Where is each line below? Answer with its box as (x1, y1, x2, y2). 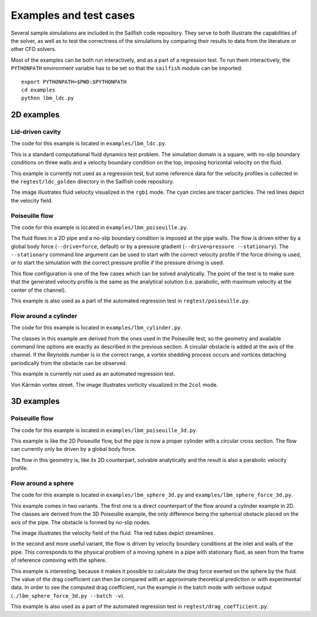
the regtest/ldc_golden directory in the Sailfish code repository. (11, 178, 174, 185)
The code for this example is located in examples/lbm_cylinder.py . (11, 324, 182, 331)
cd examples (21, 86, 56, 93)
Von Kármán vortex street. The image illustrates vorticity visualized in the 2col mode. (11, 381, 218, 388)
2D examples (11, 110, 60, 120)
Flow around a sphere (11, 479, 74, 487)
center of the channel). (11, 286, 67, 294)
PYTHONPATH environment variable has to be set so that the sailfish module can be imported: (11, 65, 243, 72)
